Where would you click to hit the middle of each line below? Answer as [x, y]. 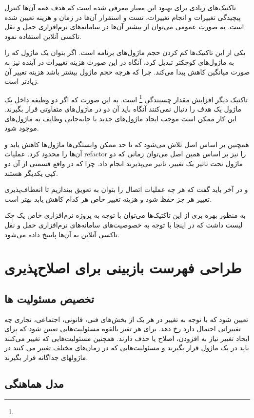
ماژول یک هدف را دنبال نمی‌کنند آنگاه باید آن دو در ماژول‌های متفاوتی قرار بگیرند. [123, 109]
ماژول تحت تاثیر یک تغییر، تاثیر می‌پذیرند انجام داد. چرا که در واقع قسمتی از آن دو [124, 163]
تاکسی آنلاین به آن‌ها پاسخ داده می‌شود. [62, 234]
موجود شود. [22, 128]
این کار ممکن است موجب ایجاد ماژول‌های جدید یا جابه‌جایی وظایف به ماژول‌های [121, 118]
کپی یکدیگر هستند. [31, 173]
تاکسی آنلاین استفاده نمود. [43, 36]
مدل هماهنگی [34, 384]
